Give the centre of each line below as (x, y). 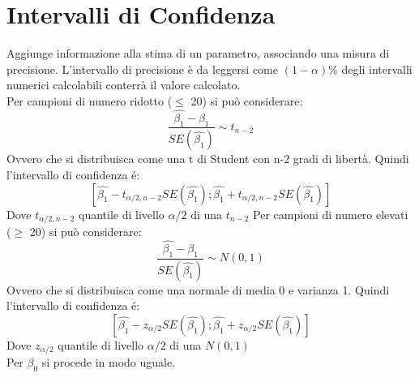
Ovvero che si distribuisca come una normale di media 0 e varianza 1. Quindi (198, 289)
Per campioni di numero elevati (331, 214)
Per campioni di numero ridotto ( (90, 100)
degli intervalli (377, 69)
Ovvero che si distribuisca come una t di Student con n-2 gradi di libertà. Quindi (208, 159)
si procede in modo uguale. (109, 362)
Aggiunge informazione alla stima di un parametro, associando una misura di (198, 53)
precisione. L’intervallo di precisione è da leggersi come (142, 69)
